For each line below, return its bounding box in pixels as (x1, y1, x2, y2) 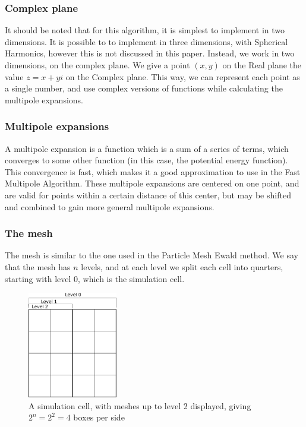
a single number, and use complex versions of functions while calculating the (5, 82, 283, 94)
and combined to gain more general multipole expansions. (5, 200, 214, 213)
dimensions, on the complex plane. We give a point (5, 59, 190, 71)
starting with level (5, 272, 71, 284)
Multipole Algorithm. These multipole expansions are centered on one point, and (5, 177, 299, 189)
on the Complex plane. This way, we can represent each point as (65, 70, 300, 83)
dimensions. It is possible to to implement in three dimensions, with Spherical (5, 35, 288, 48)
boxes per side (73, 411, 125, 423)
